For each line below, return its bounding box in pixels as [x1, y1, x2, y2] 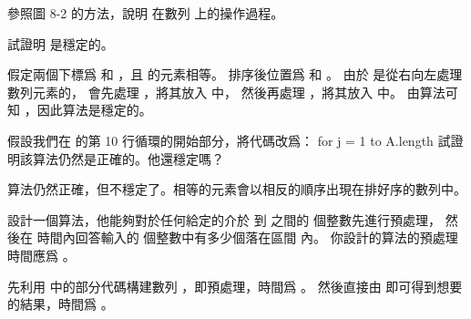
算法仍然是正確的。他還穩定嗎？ [32, 149, 224, 168]
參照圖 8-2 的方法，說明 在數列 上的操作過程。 [7, 4, 284, 22]
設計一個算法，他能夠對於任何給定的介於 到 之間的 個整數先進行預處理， [7, 210, 441, 229]
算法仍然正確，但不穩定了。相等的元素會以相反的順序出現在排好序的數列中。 [7, 180, 466, 199]
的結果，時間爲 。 [7, 294, 114, 314]
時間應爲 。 [7, 245, 76, 264]
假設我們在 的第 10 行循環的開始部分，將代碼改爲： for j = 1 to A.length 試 [7, 130, 451, 149]
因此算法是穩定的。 [36, 100, 152, 119]
